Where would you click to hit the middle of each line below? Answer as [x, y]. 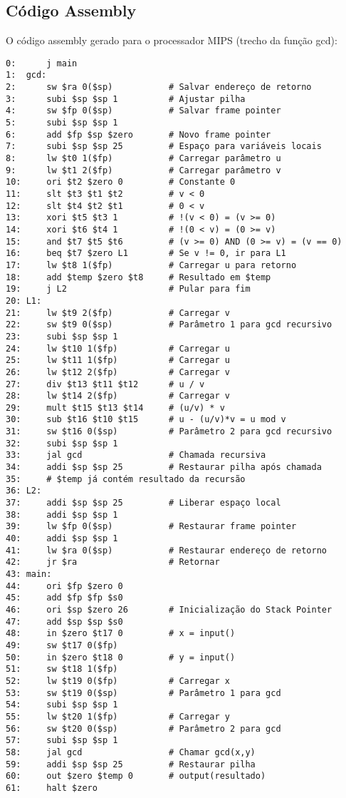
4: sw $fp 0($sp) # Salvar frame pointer [143, 111]
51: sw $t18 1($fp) [62, 669]
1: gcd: [26, 75]
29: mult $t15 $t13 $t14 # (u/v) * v [115, 408]
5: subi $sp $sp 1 [62, 123]
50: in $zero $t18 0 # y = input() [121, 657]
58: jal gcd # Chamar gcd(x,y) [131, 752]
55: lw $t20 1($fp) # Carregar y [118, 716]
